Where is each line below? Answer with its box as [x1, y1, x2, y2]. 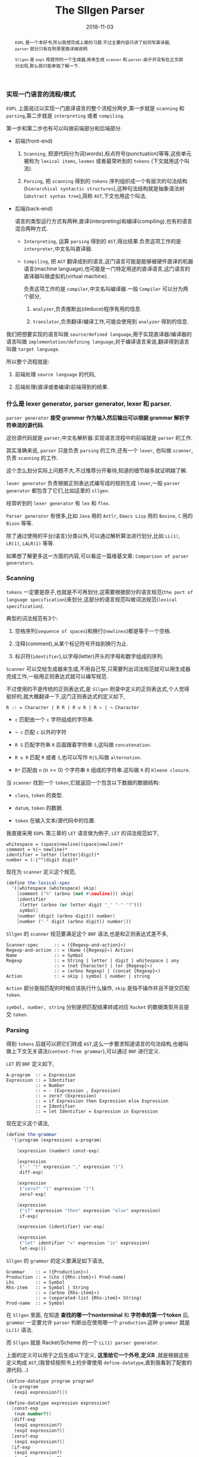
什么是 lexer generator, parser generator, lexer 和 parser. [6, 399, 172, 408]
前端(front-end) [14, 137, 53, 144]
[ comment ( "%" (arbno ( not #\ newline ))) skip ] [17, 891, 134, 897]
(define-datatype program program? [6, 1378, 94, 1384]
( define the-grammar [6, 1131, 58, 1137]
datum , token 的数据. [14, 804, 64, 811]
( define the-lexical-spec [6, 880, 70, 886]
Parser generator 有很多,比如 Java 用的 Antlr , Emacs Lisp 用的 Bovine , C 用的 [6, 512, 193, 520]
